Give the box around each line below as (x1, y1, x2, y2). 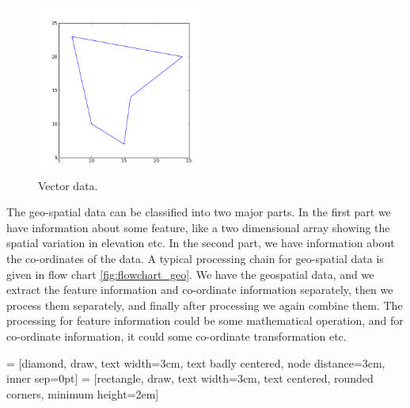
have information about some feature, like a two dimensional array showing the (6, 219, 390, 235)
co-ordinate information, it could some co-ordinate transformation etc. (6, 327, 347, 344)
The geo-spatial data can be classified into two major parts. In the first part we (6, 204, 391, 220)
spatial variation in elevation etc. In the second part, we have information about (6, 235, 395, 251)
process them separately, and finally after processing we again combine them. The (6, 296, 403, 313)
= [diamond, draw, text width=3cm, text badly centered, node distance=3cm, (6, 354, 385, 371)
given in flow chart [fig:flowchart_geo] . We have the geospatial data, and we (6, 265, 374, 282)
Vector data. (38, 177, 98, 193)
